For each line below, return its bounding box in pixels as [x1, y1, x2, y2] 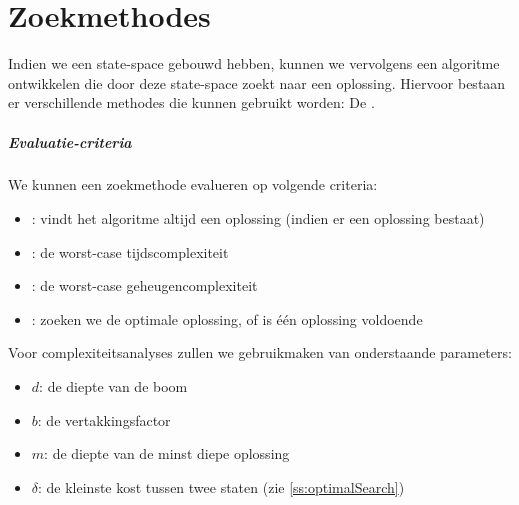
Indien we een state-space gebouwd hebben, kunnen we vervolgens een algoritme [8, 53, 500, 74]
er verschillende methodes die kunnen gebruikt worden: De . [8, 92, 375, 113]
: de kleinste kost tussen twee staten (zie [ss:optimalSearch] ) [38, 476, 405, 497]
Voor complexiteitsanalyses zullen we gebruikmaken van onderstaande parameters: [8, 342, 512, 363]
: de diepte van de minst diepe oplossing [44, 443, 290, 464]
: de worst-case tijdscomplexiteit [31, 241, 229, 262]
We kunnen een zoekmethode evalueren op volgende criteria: [8, 174, 378, 195]
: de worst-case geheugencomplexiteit [31, 275, 258, 296]
